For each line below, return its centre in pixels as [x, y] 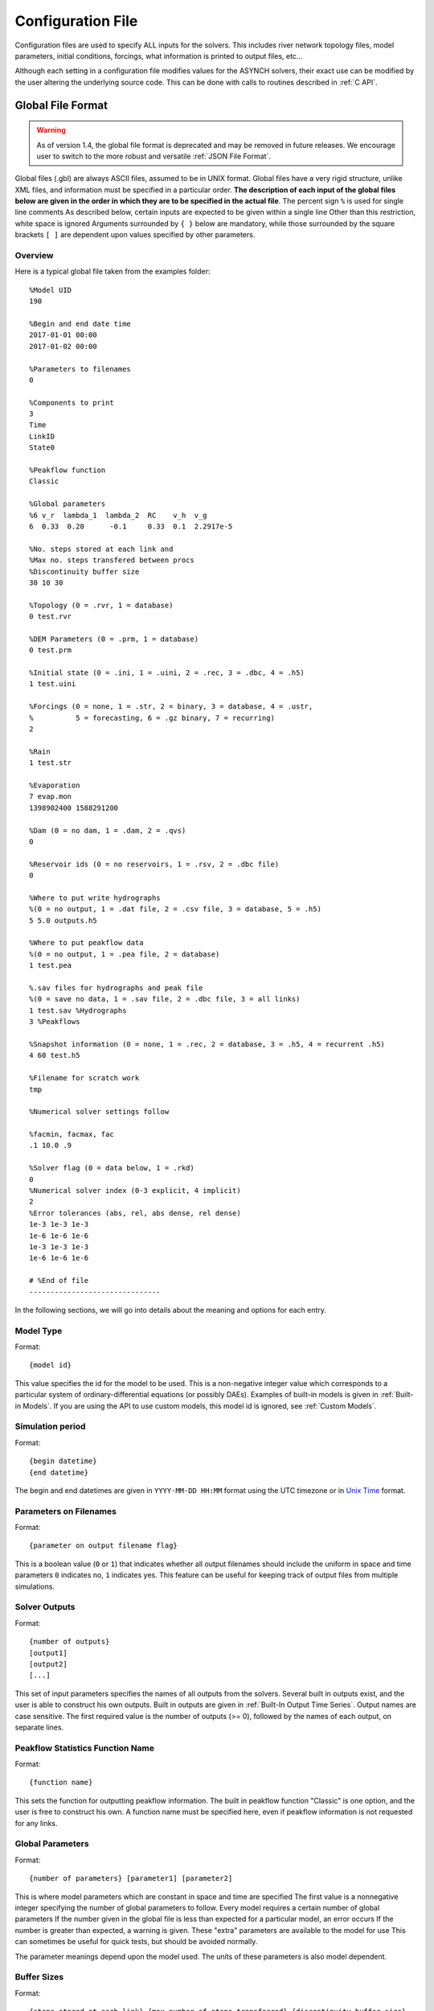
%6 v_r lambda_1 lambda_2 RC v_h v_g [119, 515]
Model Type [39, 1330]
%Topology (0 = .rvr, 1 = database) [101, 605]
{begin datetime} [63, 1461]
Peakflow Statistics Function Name [85, 1748]
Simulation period [50, 1426]
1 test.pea [51, 966]
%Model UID [51, 290]
